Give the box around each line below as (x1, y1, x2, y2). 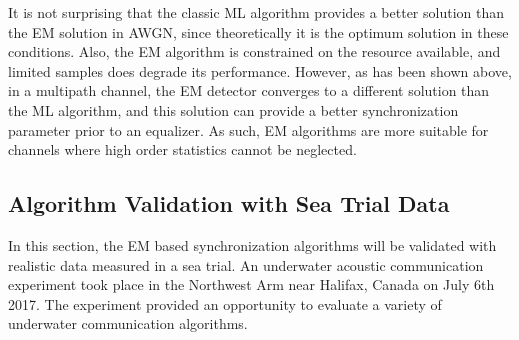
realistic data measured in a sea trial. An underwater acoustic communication (8, 254, 484, 275)
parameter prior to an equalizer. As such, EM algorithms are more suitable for (8, 119, 489, 140)
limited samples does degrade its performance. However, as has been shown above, (8, 60, 512, 81)
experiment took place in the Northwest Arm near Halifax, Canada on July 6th (8, 274, 495, 295)
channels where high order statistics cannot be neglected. (8, 139, 357, 160)
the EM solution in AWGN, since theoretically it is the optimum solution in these (8, 21, 509, 42)
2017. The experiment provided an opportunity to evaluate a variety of (8, 293, 442, 314)
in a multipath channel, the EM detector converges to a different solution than (8, 80, 490, 101)
